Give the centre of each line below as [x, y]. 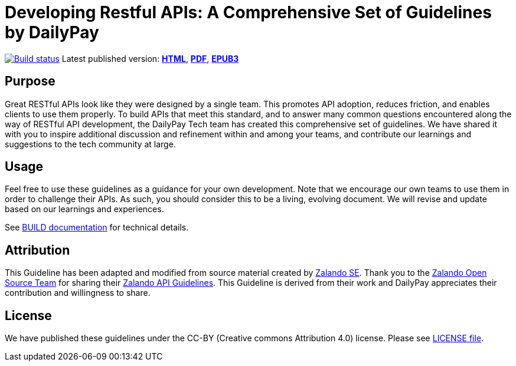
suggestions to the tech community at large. [90, 144]
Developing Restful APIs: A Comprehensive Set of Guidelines [248, 12]
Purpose [30, 81]
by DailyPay [52, 32]
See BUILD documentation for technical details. [97, 227]
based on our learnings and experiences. [84, 209]
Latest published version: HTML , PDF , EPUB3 [150, 58]
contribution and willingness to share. [78, 293]
